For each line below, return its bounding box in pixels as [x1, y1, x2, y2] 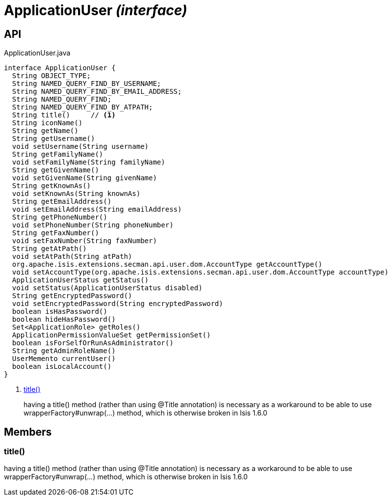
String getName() [12, 127, 78, 135]
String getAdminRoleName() [12, 347, 116, 355]
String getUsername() [12, 135, 95, 143]
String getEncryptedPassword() [12, 292, 132, 300]
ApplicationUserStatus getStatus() [12, 276, 149, 284]
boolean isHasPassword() [12, 307, 107, 316]
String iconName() [12, 119, 83, 127]
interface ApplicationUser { [4, 64, 116, 72]
